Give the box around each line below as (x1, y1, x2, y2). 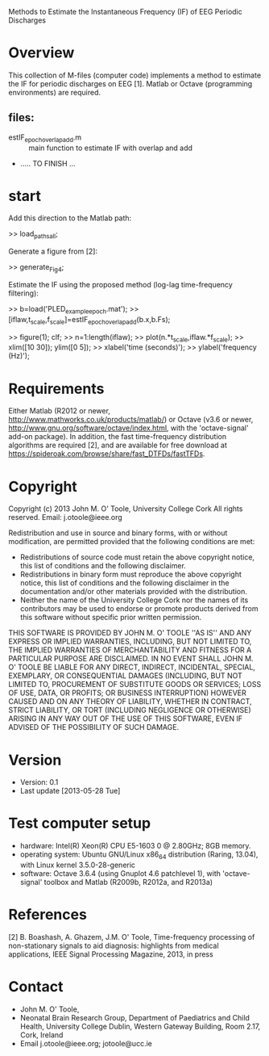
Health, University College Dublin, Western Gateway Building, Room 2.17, (19, 1021, 261, 1031)
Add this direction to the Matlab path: (8, 213, 132, 223)
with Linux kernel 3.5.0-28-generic (19, 860, 135, 870)
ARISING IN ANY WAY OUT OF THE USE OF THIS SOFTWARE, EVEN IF (8, 714, 243, 723)
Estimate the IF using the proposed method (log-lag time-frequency (8, 280, 234, 290)
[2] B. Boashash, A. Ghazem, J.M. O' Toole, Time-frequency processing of (8, 932, 255, 941)
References (8, 906, 87, 924)
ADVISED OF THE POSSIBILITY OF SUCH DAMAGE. (8, 723, 180, 732)
